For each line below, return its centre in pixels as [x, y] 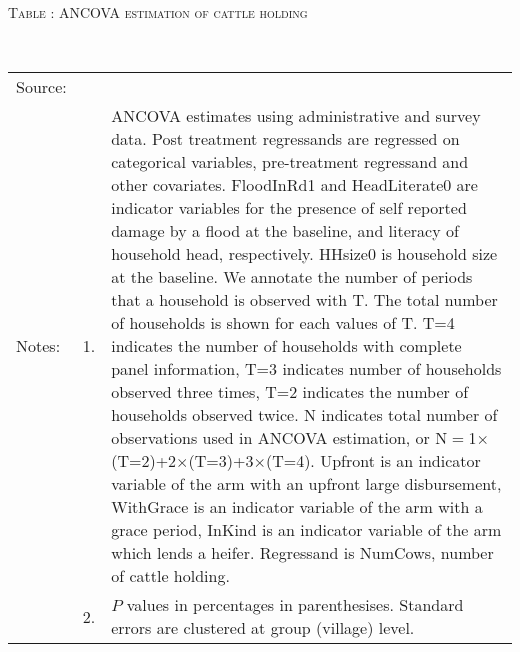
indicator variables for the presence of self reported [289, 208]
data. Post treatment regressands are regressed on [285, 139]
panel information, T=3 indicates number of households [306, 369]
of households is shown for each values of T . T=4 [283, 323]
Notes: [38, 346]
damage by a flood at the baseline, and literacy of [285, 231]
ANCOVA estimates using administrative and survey [296, 116]
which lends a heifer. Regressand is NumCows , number [302, 553]
